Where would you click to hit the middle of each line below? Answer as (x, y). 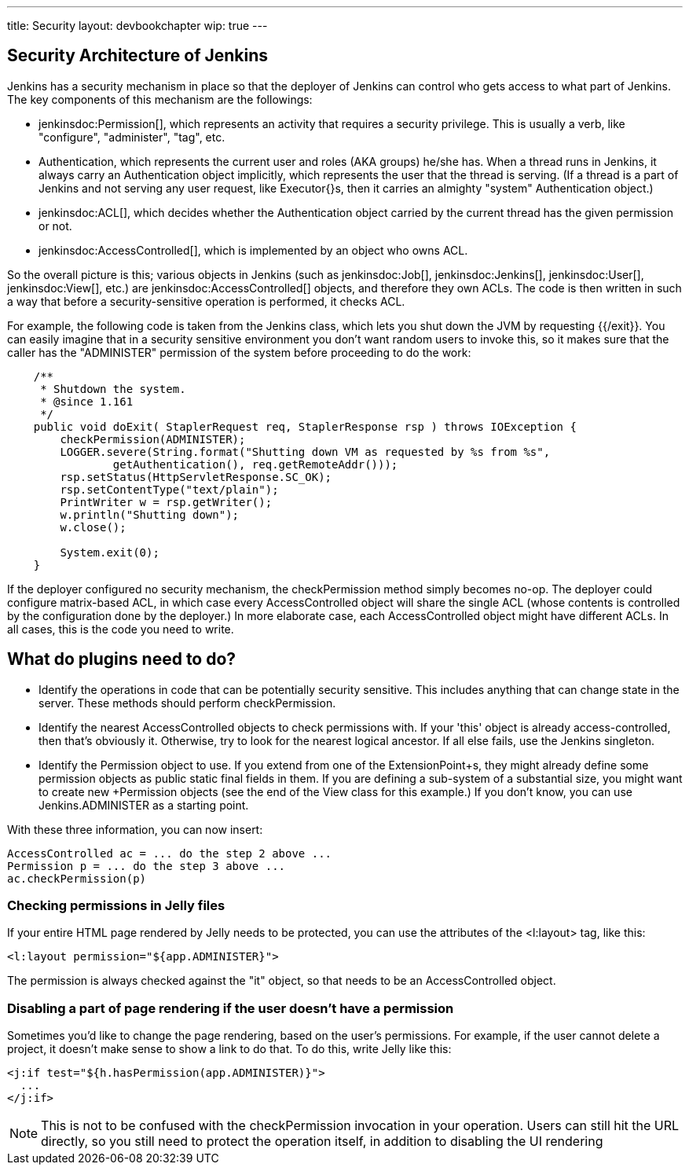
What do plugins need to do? (122, 659)
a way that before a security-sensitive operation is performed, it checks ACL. (206, 301)
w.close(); (93, 527)
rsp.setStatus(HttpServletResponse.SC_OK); (196, 477)
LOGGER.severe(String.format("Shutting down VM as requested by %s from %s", (305, 452)
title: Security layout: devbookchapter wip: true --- (137, 26)
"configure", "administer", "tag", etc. (132, 137)
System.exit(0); (110, 552)
